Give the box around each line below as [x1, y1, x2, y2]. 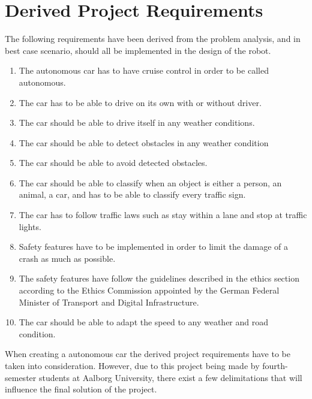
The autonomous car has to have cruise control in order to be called [19, 64, 269, 77]
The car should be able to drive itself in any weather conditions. [19, 116, 255, 129]
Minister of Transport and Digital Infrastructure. [19, 295, 199, 308]
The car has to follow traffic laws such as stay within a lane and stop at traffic [19, 208, 307, 221]
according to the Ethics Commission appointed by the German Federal [19, 284, 280, 297]
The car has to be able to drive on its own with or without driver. [19, 96, 262, 108]
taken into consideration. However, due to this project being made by [5, 359, 260, 371]
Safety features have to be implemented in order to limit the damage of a [19, 240, 288, 253]
